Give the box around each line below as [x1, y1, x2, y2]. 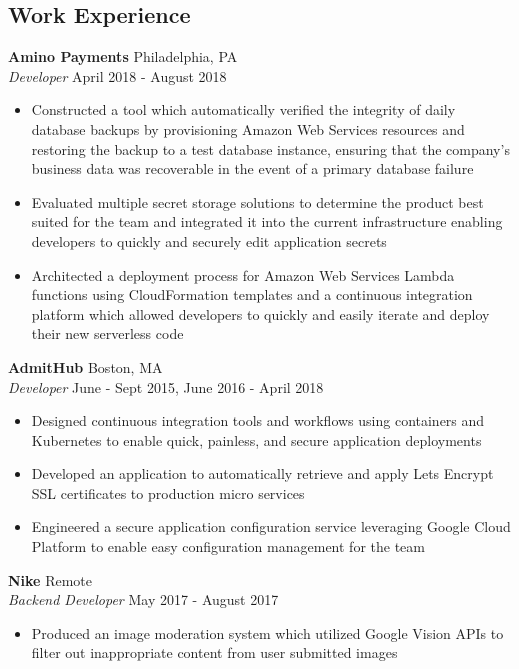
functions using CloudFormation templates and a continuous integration [31, 284, 473, 305]
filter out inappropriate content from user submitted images [31, 642, 398, 663]
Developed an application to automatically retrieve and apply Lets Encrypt [31, 463, 494, 484]
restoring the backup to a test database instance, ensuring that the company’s [31, 138, 510, 159]
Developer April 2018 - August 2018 [8, 65, 227, 86]
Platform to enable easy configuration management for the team [31, 536, 425, 557]
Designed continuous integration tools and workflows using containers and [31, 410, 485, 431]
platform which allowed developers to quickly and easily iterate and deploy [31, 303, 490, 324]
